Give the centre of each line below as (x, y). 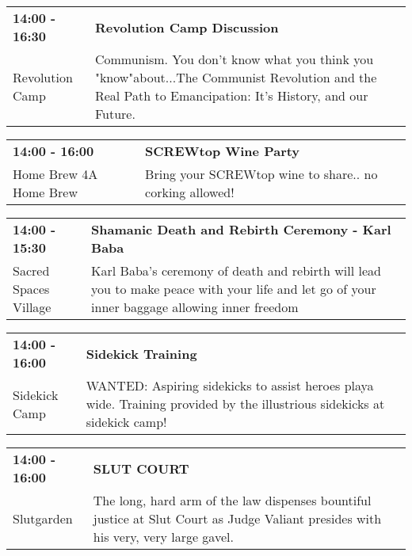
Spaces (31, 289)
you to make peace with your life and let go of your (234, 289)
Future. (115, 114)
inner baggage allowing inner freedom (195, 307)
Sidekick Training (141, 353)
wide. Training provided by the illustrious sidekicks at (235, 404)
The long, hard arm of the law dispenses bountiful (232, 500)
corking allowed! (190, 192)
